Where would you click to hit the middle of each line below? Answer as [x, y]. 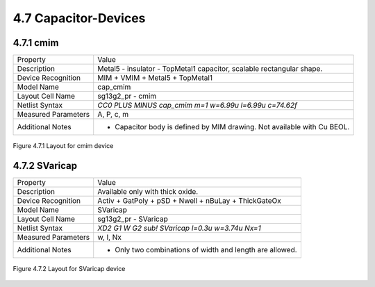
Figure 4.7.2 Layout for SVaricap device [69, 268]
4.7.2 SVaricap [45, 166]
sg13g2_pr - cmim [127, 96]
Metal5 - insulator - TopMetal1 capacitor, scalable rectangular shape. [210, 69]
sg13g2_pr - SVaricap [133, 219]
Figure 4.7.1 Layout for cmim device [63, 146]
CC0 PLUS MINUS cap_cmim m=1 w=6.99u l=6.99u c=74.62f [198, 106]
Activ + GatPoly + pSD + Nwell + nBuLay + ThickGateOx [189, 200]
